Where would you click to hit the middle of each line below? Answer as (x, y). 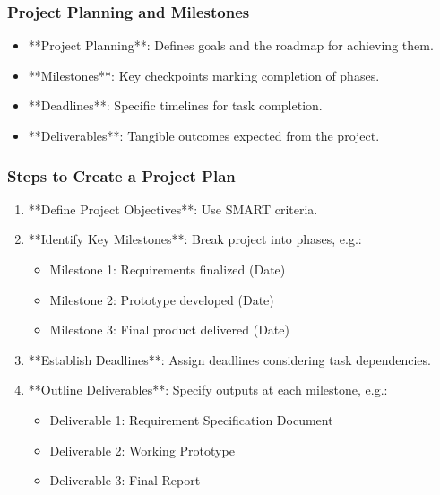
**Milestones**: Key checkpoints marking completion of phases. (204, 75)
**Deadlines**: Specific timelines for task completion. (175, 105)
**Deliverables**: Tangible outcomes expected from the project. (204, 135)
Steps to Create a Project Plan (121, 175)
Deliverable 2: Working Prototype (142, 450)
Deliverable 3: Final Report (125, 480)
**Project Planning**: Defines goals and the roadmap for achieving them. (231, 45)
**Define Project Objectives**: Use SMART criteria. (173, 208)
